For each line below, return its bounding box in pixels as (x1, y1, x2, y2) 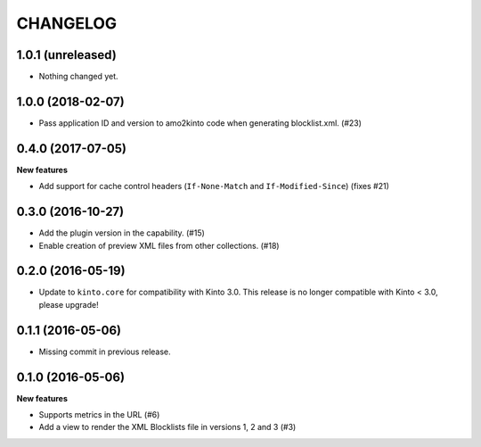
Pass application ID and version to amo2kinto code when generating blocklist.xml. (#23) (38, 117, 363, 128)
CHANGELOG (16, 13, 118, 33)
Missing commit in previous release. (38, 346, 171, 357)
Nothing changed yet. (38, 71, 119, 82)
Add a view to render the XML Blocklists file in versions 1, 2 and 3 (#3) (38, 422, 297, 433)
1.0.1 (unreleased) (16, 47, 118, 62)
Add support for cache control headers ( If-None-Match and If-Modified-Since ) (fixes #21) (38, 181, 389, 192)
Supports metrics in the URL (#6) (38, 410, 160, 420)
